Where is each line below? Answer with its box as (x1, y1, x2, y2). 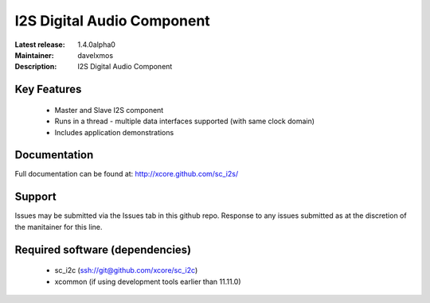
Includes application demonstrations (54, 127, 174, 137)
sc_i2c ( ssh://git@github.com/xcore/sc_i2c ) (54, 266, 198, 275)
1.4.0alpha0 (77, 40, 115, 49)
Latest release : (14, 40, 65, 49)
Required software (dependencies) (14, 243, 192, 256)
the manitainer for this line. (14, 222, 103, 231)
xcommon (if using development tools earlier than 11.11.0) (54, 277, 242, 286)
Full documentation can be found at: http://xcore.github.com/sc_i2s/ (14, 169, 239, 179)
